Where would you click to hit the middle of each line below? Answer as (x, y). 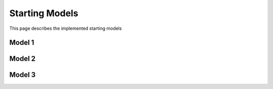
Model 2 (22, 59)
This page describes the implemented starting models (66, 28)
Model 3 (22, 75)
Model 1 (22, 43)
